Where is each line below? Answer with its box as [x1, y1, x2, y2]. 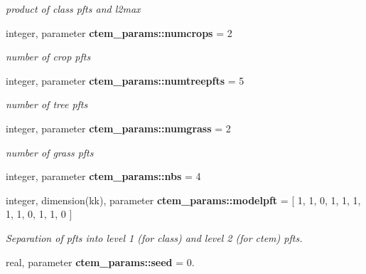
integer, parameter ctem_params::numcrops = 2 [6, 25, 232, 40]
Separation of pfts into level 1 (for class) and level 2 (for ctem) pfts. [6, 230, 303, 245]
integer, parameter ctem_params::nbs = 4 [6, 169, 201, 184]
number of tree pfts [6, 97, 88, 112]
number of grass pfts [6, 144, 94, 159]
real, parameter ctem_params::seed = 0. [6, 254, 195, 269]
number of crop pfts [6, 49, 91, 64]
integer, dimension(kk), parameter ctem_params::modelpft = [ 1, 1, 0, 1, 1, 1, [6, 192, 361, 207]
